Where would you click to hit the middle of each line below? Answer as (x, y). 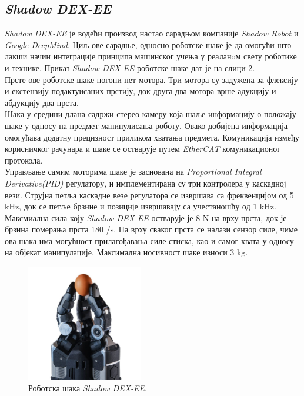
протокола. (24, 160)
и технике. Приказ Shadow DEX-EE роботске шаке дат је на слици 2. (130, 67)
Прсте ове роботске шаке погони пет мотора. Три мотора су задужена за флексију (151, 79)
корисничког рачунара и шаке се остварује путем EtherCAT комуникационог (143, 149)
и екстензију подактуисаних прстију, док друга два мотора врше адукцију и (141, 91)
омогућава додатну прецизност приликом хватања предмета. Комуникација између (152, 137)
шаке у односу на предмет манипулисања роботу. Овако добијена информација (146, 125)
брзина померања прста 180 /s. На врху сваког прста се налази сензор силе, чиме (151, 229)
